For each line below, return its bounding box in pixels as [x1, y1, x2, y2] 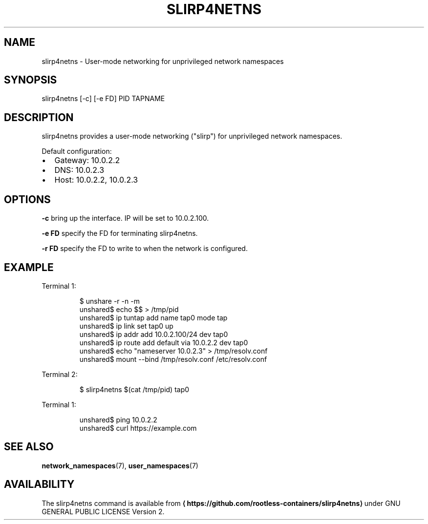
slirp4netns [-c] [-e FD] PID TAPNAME [42, 94, 165, 103]
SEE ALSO [4, 440, 54, 453]
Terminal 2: [42, 370, 78, 378]
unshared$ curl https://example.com [79, 423, 197, 432]
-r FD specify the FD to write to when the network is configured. [42, 244, 248, 253]
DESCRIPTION [4, 111, 74, 124]
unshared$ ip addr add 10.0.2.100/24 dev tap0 [79, 330, 228, 338]
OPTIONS [4, 193, 51, 206]
